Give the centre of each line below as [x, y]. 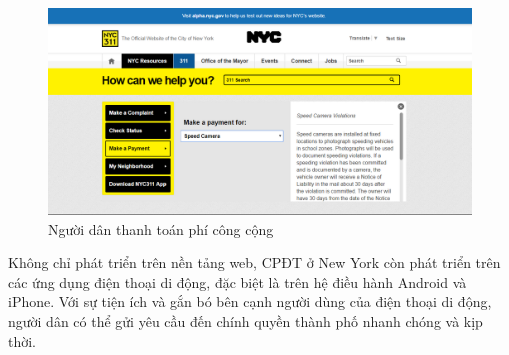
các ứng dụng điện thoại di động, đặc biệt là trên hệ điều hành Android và [237, 281]
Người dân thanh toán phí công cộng [161, 228]
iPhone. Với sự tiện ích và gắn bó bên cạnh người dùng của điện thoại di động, [250, 301]
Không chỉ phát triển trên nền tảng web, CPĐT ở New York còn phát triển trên [254, 262]
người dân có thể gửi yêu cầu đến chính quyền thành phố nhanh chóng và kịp [245, 321]
